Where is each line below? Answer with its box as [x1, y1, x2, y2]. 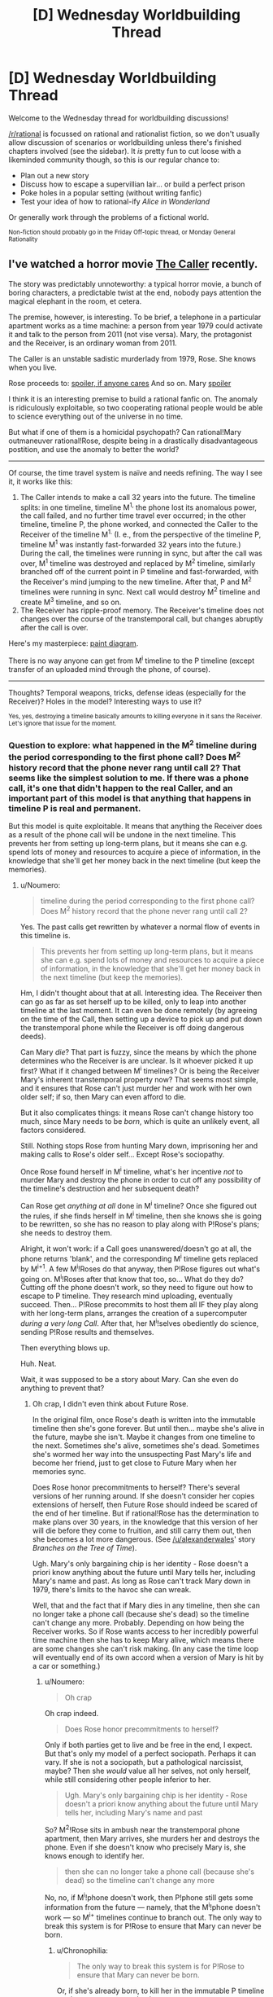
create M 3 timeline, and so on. [19, 595, 122, 607]
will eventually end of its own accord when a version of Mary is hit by [32, 1652, 264, 1662]
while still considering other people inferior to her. [44, 1775, 211, 1784]
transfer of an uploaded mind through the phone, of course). [8, 665, 211, 674]
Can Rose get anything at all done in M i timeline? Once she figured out [19, 1200, 258, 1210]
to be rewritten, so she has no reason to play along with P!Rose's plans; [19, 1219, 260, 1229]
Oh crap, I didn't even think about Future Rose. [32, 1399, 188, 1409]
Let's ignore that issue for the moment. [8, 719, 117, 727]
